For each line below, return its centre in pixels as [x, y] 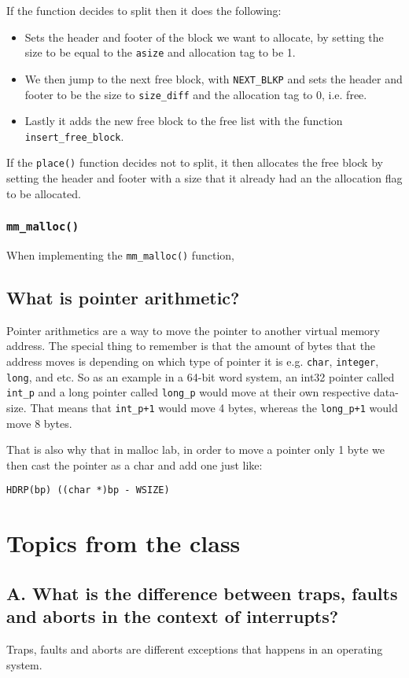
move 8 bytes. [39, 423]
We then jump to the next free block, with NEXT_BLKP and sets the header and [214, 78]
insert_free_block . [74, 136]
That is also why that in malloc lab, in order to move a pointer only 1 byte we [195, 450]
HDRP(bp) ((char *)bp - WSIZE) [88, 490]
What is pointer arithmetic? [123, 298]
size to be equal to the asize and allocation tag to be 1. [160, 52]
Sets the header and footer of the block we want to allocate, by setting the [204, 37]
